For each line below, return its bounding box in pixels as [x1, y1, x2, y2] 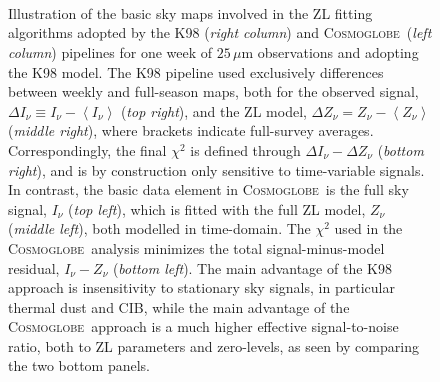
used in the [334, 218, 403, 239]
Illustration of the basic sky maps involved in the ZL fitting [8, 2, 373, 23]
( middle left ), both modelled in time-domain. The [8, 218, 311, 239]
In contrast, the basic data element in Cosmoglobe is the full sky [8, 179, 409, 200]
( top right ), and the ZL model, [120, 100, 307, 121]
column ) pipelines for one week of [8, 41, 213, 62]
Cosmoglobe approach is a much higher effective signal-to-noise [8, 316, 399, 337]
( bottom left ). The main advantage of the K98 [112, 257, 392, 278]
